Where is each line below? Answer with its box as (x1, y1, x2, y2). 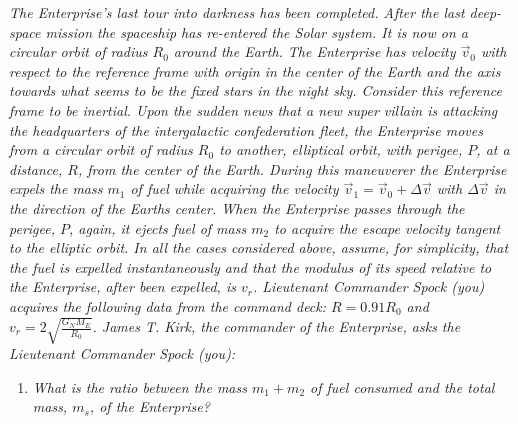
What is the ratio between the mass (32, 376, 247, 397)
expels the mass (9, 178, 103, 199)
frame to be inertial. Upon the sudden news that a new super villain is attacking (9, 99, 498, 120)
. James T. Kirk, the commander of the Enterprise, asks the (92, 316, 461, 336)
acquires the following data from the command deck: (9, 295, 327, 316)
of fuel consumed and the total (310, 376, 495, 397)
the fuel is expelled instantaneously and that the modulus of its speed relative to (9, 256, 492, 277)
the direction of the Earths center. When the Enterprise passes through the (9, 197, 465, 218)
